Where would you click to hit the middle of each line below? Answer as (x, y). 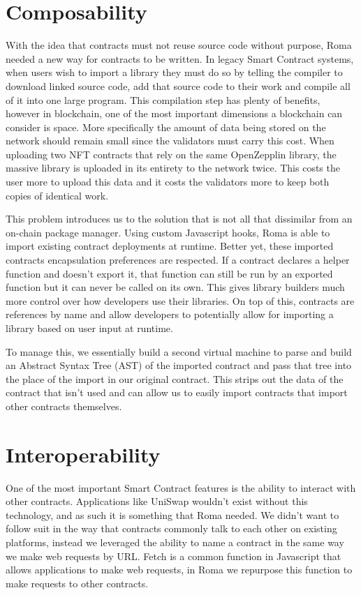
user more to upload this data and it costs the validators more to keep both (168, 182)
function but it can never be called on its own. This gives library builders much (175, 287)
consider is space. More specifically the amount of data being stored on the (166, 127)
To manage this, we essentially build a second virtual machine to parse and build (179, 351)
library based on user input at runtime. (89, 328)
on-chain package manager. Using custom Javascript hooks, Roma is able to (168, 232)
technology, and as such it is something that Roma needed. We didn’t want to (172, 514)
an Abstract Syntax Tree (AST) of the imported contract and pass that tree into (179, 365)
